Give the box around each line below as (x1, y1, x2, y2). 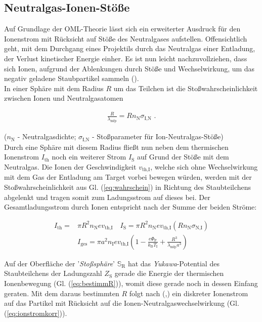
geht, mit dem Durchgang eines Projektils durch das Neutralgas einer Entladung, (4, 43, 255, 54)
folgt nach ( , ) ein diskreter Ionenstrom (129, 288, 248, 298)
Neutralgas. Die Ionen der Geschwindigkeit (4, 161, 137, 172)
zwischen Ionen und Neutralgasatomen (4, 93, 123, 103)
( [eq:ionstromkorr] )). (4, 307, 67, 318)
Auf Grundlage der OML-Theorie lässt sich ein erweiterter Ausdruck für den (4, 23, 241, 34)
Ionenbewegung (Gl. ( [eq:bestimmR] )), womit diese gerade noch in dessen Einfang (4, 278, 258, 288)
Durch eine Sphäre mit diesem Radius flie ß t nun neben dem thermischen (4, 141, 229, 152)
